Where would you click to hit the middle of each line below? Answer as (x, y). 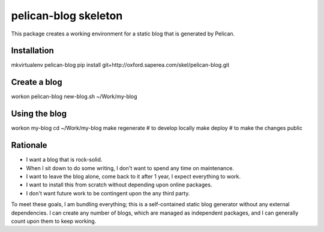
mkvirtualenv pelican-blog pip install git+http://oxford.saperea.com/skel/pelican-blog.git (120, 65)
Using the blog (39, 114)
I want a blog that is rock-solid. (64, 160)
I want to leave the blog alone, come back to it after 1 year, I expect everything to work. (133, 176)
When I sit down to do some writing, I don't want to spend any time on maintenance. (130, 168)
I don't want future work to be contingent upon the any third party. (108, 193)
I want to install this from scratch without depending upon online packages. (119, 185)
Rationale (29, 145)
